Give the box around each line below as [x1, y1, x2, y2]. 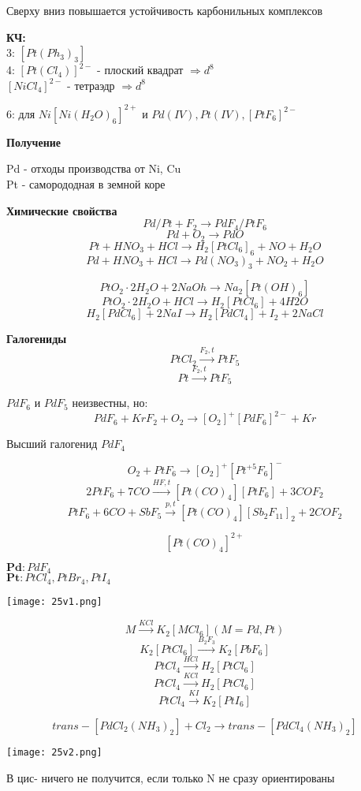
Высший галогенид [6, 435, 98, 452]
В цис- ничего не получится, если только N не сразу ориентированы [6, 769, 335, 785]
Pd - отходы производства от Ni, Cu [6, 160, 181, 177]
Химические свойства [6, 202, 117, 218]
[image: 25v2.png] [6, 746, 102, 758]
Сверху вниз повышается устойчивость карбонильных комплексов [6, 2, 323, 18]
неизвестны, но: [72, 394, 148, 411]
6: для [6, 105, 35, 121]
